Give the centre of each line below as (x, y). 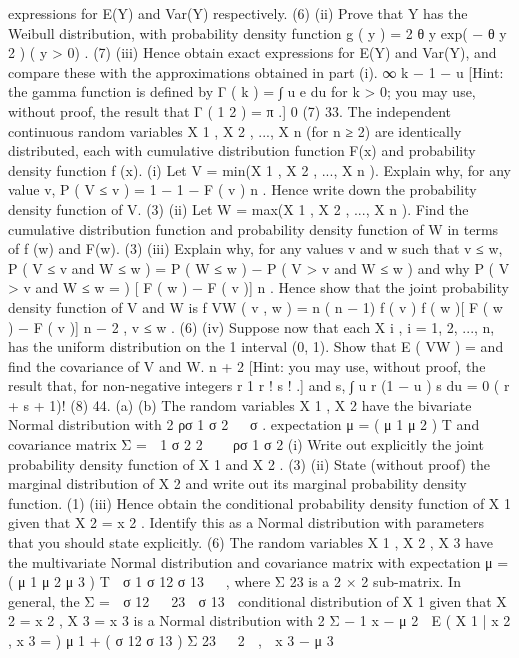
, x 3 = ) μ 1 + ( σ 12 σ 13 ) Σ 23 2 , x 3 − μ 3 (171, 640)
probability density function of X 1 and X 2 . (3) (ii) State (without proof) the (249, 463)
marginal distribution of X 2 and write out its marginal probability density (237, 483)
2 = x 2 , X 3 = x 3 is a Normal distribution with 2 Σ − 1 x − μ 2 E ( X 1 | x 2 (259, 620)
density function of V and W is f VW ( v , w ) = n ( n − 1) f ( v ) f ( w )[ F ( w (255, 306)
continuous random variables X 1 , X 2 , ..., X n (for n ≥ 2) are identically (235, 130)
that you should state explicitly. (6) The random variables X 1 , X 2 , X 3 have (250, 542)
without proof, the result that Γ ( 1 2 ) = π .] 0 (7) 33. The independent (229, 110)
